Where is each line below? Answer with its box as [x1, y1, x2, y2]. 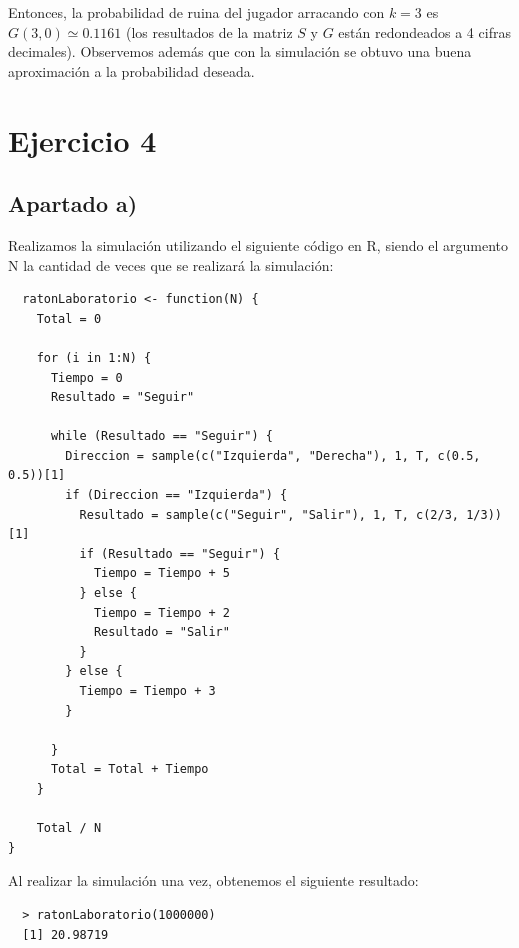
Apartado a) [8, 188, 138, 219]
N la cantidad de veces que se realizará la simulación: [8, 254, 334, 275]
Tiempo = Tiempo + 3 [79, 684, 216, 699]
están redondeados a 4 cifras [338, 21, 511, 42]
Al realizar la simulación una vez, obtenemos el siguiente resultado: [8, 870, 419, 891]
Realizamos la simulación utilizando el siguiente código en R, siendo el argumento [8, 234, 509, 255]
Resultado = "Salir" [93, 625, 230, 640]
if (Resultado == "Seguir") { [79, 546, 281, 561]
